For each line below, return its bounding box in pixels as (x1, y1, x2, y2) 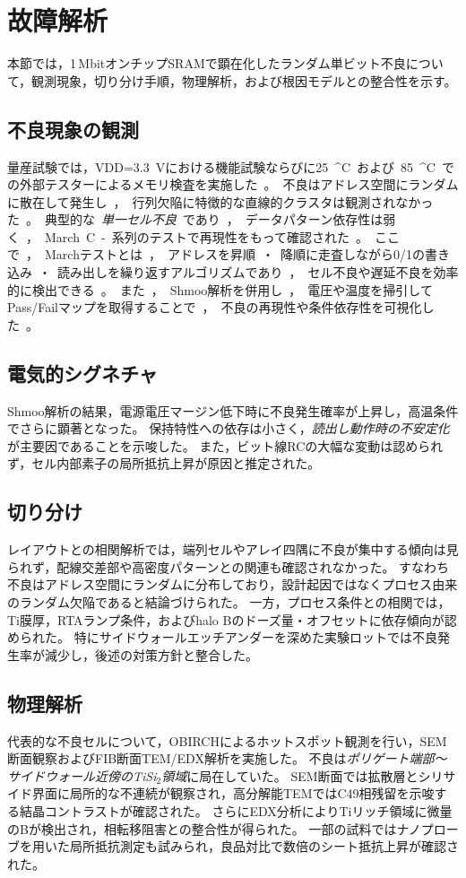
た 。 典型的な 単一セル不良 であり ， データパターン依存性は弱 (7, 210, 396, 229)
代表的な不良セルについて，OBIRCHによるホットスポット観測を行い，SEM (7, 731, 447, 750)
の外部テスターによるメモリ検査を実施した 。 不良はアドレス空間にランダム (7, 175, 459, 194)
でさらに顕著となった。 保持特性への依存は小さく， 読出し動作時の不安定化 (7, 419, 450, 438)
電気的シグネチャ (7, 359, 158, 387)
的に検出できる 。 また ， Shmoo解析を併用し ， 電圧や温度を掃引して (7, 280, 433, 299)
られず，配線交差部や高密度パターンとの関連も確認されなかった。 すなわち (7, 557, 450, 576)
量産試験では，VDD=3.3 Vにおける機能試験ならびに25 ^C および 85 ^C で (7, 157, 454, 176)
